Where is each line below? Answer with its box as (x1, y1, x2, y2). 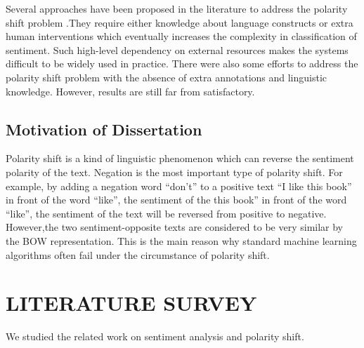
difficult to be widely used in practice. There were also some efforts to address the (6, 56, 358, 71)
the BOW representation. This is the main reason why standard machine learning (6, 233, 357, 248)
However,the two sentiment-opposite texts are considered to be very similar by (6, 220, 344, 234)
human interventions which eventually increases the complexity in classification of (6, 29, 357, 43)
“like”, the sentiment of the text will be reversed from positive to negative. (6, 206, 327, 220)
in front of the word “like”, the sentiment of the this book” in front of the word (6, 192, 347, 207)
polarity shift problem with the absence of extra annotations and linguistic (6, 69, 327, 84)
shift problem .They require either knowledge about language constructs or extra (6, 15, 353, 29)
